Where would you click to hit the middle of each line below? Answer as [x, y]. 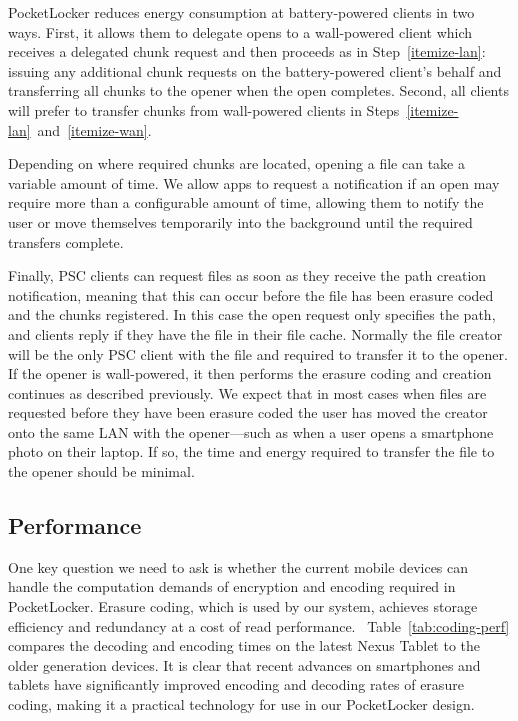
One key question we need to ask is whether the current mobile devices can [238, 566]
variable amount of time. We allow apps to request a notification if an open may [254, 182]
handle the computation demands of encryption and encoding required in [232, 586]
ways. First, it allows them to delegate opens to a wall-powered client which [240, 31]
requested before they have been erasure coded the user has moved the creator [248, 412]
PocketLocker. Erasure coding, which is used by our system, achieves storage [243, 606]
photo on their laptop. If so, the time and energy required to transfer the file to [251, 451]
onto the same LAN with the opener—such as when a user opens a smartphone [251, 431]
